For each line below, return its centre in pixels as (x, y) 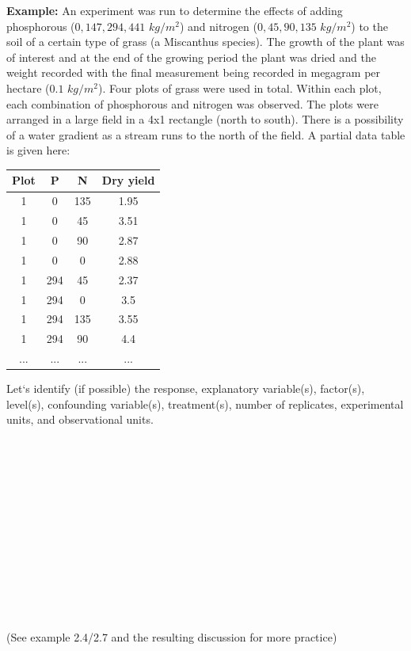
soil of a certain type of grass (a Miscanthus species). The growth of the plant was (205, 42)
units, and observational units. (80, 419)
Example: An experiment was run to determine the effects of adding (175, 10)
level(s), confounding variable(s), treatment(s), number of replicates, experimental (205, 404)
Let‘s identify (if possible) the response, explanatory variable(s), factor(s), (186, 388)
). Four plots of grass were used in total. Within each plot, (240, 88)
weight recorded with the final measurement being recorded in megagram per (194, 72)
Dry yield (128, 180)
